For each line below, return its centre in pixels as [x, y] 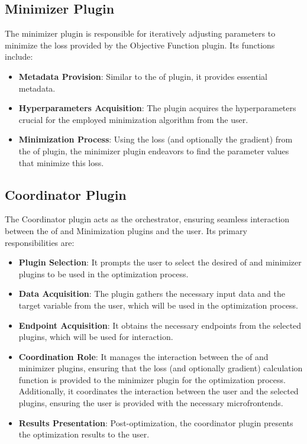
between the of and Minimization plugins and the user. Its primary [126, 230]
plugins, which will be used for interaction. [96, 337]
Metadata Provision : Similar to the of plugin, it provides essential [143, 76]
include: [19, 56]
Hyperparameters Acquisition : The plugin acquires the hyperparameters [157, 108]
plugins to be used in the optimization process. [104, 273]
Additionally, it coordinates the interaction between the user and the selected [159, 391]
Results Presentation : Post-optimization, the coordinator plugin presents [156, 422]
